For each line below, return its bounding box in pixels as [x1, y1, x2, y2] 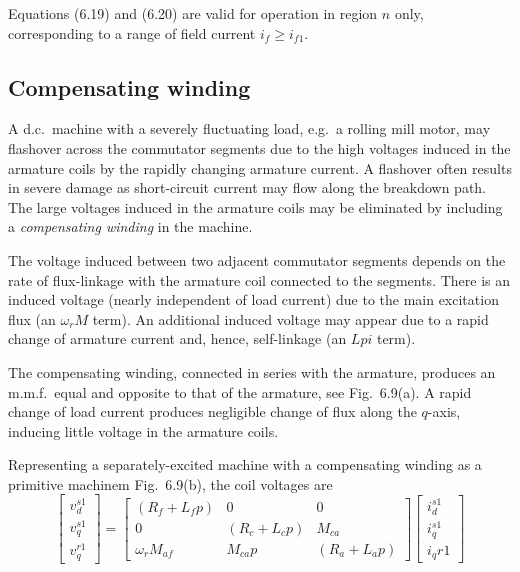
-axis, [427, 401, 461, 422]
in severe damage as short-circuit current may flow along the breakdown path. [8, 177, 487, 198]
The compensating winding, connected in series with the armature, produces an [8, 361, 496, 382]
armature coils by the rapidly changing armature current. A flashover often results [8, 157, 512, 178]
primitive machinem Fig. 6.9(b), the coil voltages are [8, 473, 333, 494]
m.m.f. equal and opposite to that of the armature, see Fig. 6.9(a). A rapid [8, 381, 472, 402]
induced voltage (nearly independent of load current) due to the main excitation [8, 289, 499, 310]
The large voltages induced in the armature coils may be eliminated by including [8, 196, 503, 217]
